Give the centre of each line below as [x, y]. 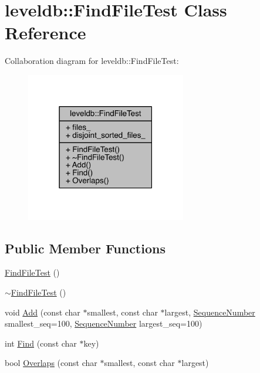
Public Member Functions [85, 248]
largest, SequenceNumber [210, 312]
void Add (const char [43, 312]
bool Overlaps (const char [51, 363]
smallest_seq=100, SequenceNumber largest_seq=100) [104, 323]
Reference [45, 33]
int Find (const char [41, 343]
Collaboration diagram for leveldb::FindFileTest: [92, 61]
